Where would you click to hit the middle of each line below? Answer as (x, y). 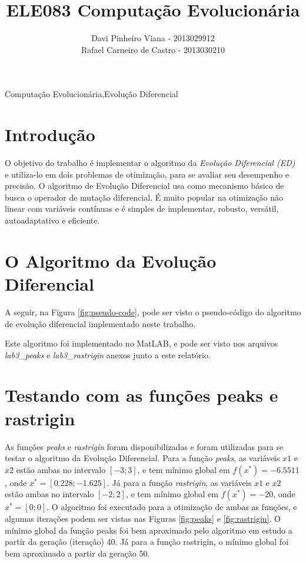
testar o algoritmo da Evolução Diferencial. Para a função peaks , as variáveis (142, 458)
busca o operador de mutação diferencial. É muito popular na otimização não (144, 197)
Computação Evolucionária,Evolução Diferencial (92, 94)
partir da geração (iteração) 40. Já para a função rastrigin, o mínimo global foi (147, 542)
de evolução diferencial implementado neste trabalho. (100, 323)
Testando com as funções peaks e (142, 395)
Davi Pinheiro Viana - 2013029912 (153, 38)
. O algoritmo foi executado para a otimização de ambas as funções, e (172, 507)
